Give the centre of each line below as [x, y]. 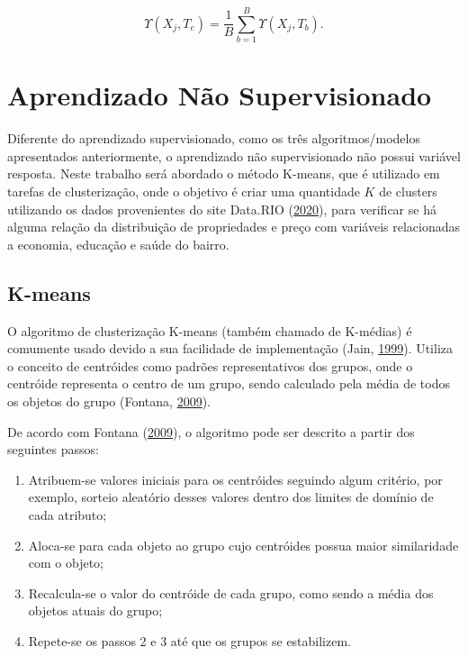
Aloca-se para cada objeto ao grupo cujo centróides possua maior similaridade [243, 545]
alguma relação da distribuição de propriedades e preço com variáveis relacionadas [234, 227]
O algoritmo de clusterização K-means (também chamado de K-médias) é [210, 330]
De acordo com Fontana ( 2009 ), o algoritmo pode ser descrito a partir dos [211, 431]
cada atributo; [67, 514]
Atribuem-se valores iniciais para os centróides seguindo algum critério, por [235, 479]
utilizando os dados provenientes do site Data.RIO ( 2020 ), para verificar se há [222, 209]
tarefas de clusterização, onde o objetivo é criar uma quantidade [184, 191]
